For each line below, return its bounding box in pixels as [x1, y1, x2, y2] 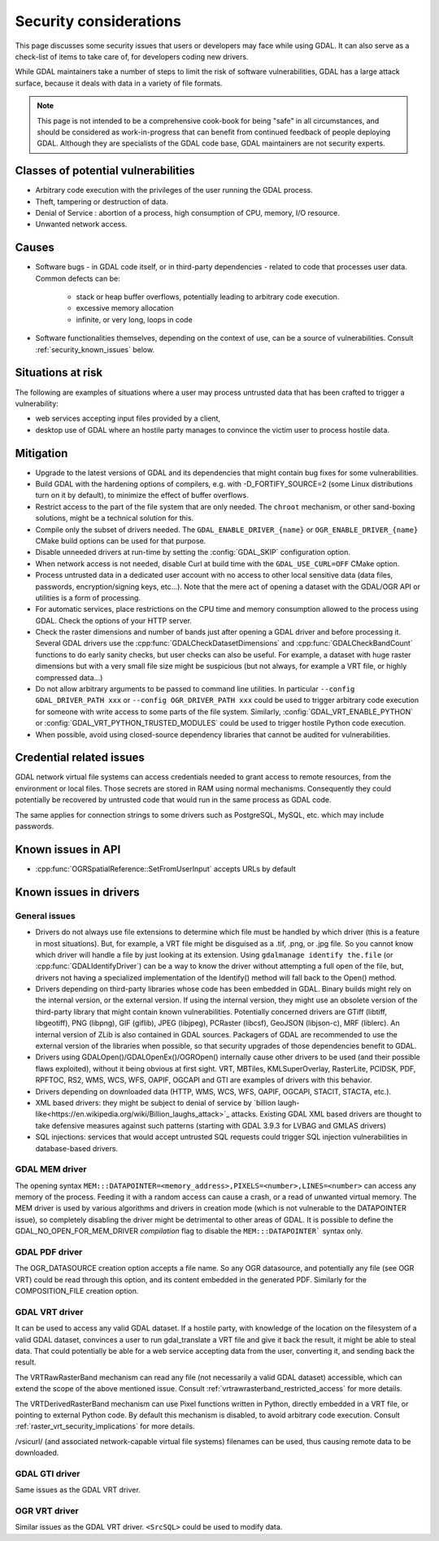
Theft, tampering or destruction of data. [35, 196, 168, 207]
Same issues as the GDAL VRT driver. [15, 1485, 141, 1495]
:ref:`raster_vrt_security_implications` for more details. [15, 1421, 195, 1431]
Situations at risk [15, 366, 103, 380]
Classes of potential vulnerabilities [15, 164, 195, 178]
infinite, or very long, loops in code [76, 314, 193, 325]
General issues [15, 910, 76, 921]
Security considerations [15, 12, 182, 30]
